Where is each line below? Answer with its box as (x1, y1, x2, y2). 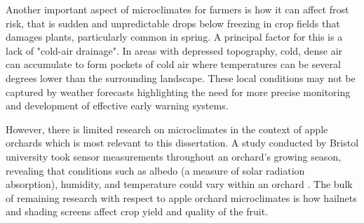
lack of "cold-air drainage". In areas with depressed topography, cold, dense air (6, 43, 343, 58)
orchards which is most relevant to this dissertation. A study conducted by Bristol (6, 135, 359, 150)
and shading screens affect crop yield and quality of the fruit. (6, 204, 269, 219)
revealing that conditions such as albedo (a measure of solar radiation (6, 163, 305, 177)
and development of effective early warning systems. (6, 98, 229, 113)
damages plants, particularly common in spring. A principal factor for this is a (6, 29, 343, 44)
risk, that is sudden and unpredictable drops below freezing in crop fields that (6, 15, 340, 30)
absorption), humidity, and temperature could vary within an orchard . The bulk (6, 177, 353, 191)
